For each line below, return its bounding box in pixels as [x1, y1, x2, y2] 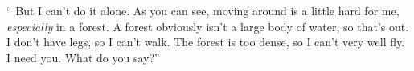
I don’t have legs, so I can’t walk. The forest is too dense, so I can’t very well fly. [6, 34, 405, 50]
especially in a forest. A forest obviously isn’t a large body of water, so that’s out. [6, 18, 409, 34]
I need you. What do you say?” [6, 49, 160, 65]
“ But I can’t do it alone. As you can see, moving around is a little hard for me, [6, 2, 400, 18]
